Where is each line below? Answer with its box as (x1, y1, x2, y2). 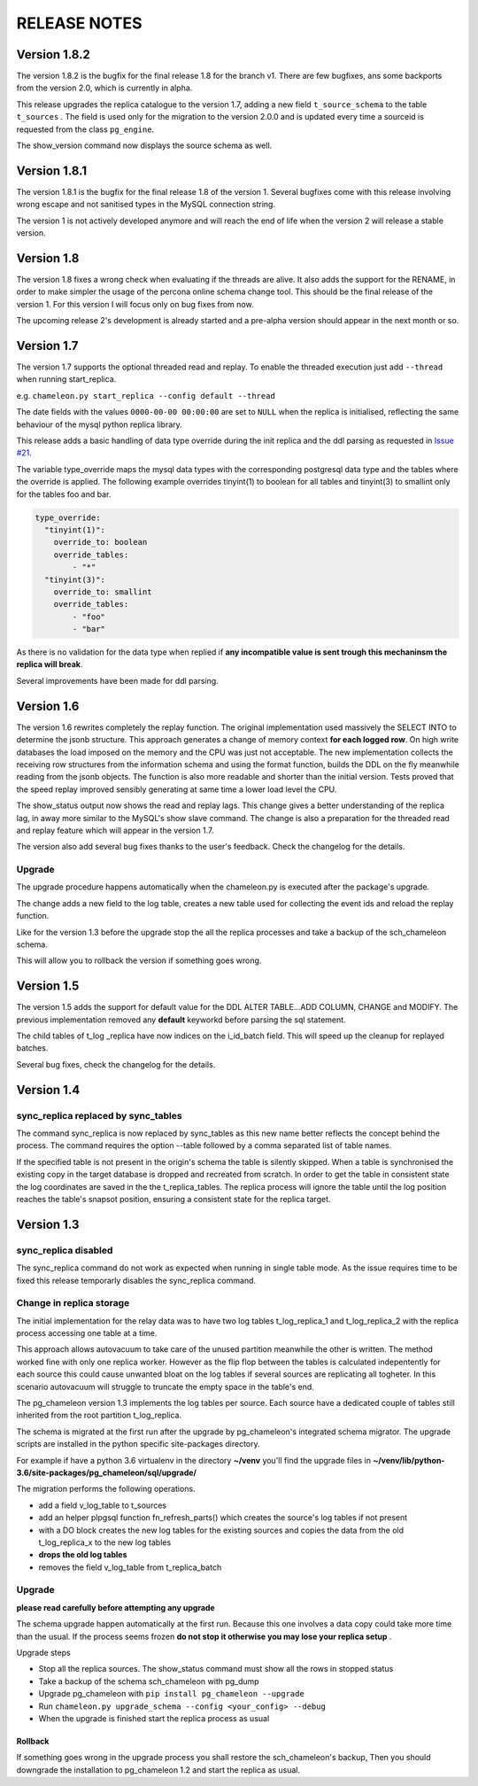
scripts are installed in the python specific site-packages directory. (16, 1439, 260, 1449)
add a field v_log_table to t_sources (38, 1500, 167, 1510)
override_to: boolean (53, 537, 148, 547)
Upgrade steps (16, 1647, 71, 1658)
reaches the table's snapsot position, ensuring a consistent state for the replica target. (16, 1193, 331, 1204)
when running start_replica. (16, 374, 117, 384)
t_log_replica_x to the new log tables (38, 1537, 172, 1548)
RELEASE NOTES (16, 13, 143, 33)
